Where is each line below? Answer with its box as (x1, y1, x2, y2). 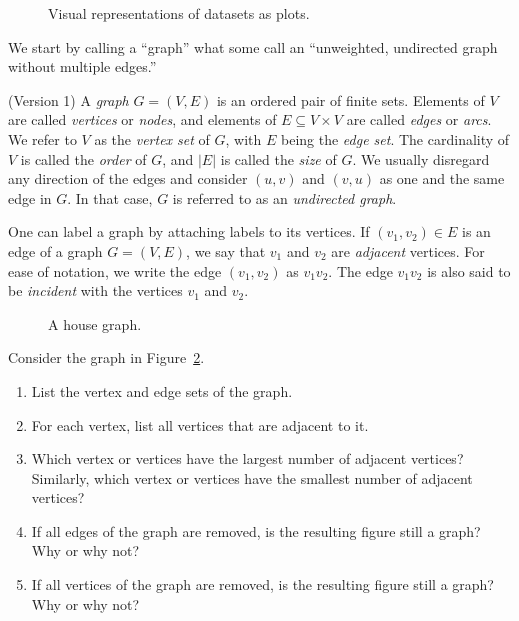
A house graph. (48, 313, 142, 334)
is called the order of (20, 148, 147, 169)
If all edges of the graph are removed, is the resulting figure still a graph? (31, 520, 481, 541)
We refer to (8, 128, 77, 149)
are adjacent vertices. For (331, 240, 485, 261)
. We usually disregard (352, 148, 490, 169)
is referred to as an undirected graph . (172, 187, 397, 208)
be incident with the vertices (8, 280, 183, 301)
